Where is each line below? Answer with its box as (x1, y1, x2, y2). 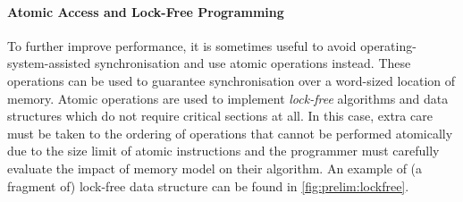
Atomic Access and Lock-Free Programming (7, 2, 284, 21)
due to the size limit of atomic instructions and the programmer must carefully (7, 141, 440, 160)
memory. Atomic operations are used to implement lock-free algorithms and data (7, 88, 449, 107)
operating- (360, 36, 417, 55)
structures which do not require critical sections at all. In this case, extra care (7, 106, 433, 125)
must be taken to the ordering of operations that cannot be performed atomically (7, 123, 453, 142)
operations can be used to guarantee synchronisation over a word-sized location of (7, 71, 456, 89)
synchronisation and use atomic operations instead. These (94, 54, 411, 72)
